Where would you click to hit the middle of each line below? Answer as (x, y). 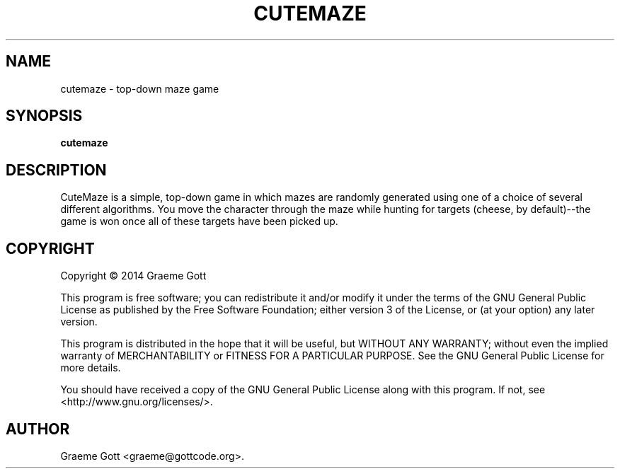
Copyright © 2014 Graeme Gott (133, 276)
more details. (91, 368)
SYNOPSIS (44, 116)
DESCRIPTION (56, 170)
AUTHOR (38, 429)
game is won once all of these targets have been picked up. (199, 221)
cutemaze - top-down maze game (140, 88)
